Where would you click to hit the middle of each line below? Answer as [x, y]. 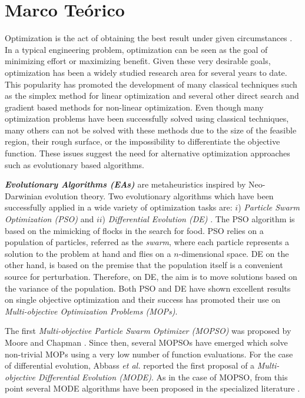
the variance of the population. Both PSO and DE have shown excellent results [148, 288]
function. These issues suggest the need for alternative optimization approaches [147, 153]
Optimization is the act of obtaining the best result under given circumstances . [149, 38]
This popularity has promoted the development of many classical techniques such [151, 84]
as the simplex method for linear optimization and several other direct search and [152, 96]
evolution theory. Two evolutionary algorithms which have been [159, 195]
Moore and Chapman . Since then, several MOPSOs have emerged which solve [146, 342]
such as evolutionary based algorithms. [74, 164]
